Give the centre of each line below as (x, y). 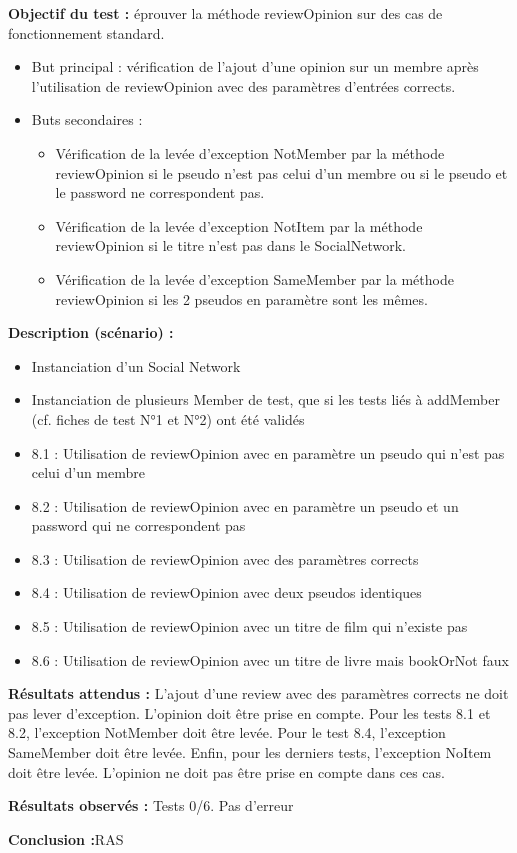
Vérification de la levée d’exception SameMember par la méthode (254, 278)
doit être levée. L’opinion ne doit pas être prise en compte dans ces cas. (226, 771)
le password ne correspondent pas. (160, 192)
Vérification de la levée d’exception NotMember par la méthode (250, 152)
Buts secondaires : (87, 119)
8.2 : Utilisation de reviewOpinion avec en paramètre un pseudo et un (245, 505)
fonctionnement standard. (86, 32)
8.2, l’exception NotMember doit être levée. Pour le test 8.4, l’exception (227, 732)
